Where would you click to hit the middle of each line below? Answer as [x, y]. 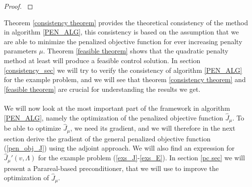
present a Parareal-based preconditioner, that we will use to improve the [111, 168]
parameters [20, 51]
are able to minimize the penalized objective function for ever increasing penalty [123, 41]
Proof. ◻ [19, 6]
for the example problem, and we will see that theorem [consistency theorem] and [125, 79]
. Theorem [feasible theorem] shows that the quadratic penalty [136, 51]
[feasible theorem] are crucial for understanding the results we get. [102, 89]
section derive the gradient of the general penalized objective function [107, 138]
